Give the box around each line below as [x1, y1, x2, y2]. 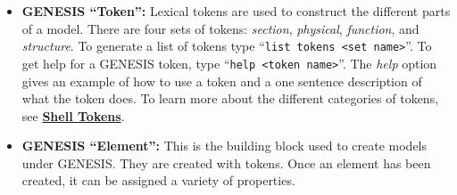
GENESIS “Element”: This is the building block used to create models [21, 136, 428, 155]
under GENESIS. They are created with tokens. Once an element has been [21, 153, 431, 172]
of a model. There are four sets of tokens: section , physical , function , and [21, 19, 420, 37]
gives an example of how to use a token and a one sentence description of [21, 71, 422, 90]
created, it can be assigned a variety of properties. [21, 171, 295, 190]
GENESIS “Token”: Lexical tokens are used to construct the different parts [21, 2, 451, 20]
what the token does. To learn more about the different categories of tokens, [21, 89, 439, 108]
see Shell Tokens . [21, 106, 125, 125]
